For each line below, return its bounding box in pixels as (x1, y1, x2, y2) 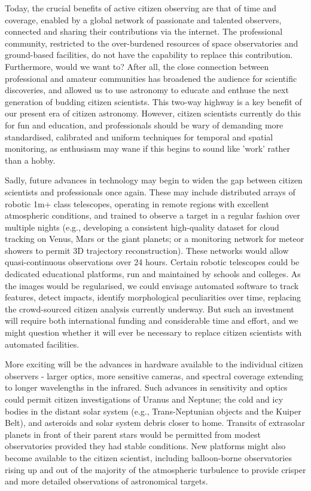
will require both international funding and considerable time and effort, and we (5, 314, 298, 327)
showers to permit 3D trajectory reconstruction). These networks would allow (5, 244, 289, 256)
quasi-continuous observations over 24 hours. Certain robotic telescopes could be (5, 256, 300, 268)
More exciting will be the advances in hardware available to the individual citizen (5, 358, 303, 370)
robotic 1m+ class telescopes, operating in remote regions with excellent (5, 197, 269, 210)
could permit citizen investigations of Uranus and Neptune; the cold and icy (5, 393, 283, 405)
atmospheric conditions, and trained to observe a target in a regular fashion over (5, 209, 300, 222)
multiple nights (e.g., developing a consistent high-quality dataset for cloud (5, 220, 279, 233)
